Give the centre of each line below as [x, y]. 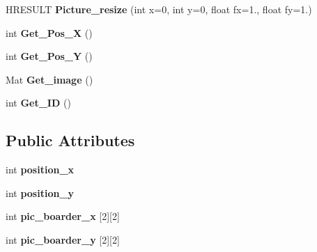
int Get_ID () [38, 103]
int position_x [40, 170]
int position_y [40, 192]
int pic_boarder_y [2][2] [63, 239]
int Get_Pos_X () [49, 32]
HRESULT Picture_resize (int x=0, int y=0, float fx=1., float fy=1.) [159, 9]
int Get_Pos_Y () [49, 56]
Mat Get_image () [49, 79]
